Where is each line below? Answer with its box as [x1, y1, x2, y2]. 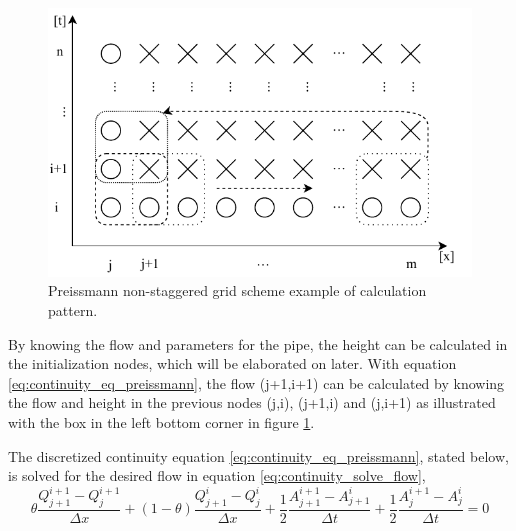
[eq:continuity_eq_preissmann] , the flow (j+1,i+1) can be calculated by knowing [8, 372, 505, 393]
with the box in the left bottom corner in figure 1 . [8, 411, 315, 432]
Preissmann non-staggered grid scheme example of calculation [48, 280, 427, 301]
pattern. [48, 299, 98, 320]
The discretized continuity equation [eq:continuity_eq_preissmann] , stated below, [8, 445, 509, 466]
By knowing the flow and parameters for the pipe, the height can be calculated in [8, 333, 508, 354]
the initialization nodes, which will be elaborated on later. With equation [8, 353, 457, 374]
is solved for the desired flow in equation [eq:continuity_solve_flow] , [8, 465, 426, 486]
